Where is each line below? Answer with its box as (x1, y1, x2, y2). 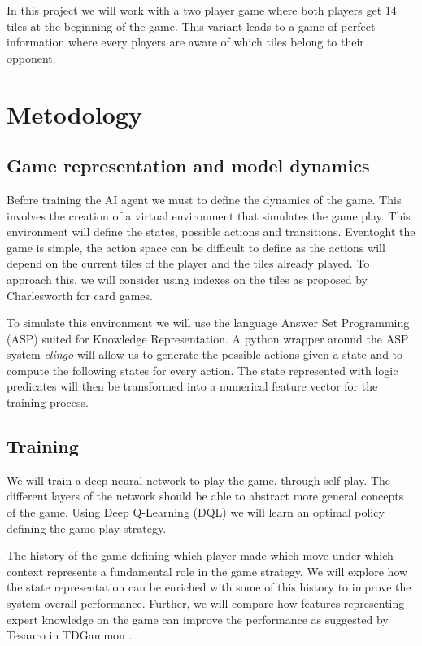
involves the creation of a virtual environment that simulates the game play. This (7, 207, 411, 224)
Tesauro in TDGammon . (7, 626, 133, 644)
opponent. (7, 49, 56, 66)
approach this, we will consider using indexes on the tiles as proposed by (7, 270, 368, 287)
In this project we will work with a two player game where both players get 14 (7, 2, 397, 18)
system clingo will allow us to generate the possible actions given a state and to (7, 346, 403, 363)
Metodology (7, 97, 142, 130)
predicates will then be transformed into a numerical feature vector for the (7, 378, 378, 395)
